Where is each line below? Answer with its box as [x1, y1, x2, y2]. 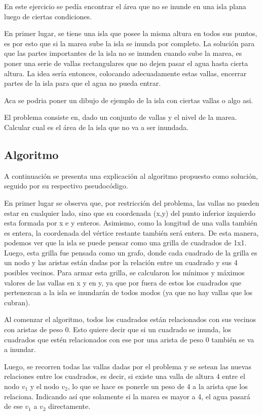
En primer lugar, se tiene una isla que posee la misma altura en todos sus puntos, [4, 28, 257, 39]
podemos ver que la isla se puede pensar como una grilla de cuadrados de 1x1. [4, 237, 247, 248]
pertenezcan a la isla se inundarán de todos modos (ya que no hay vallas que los [4, 287, 253, 298]
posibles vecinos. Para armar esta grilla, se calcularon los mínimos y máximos [4, 267, 245, 278]
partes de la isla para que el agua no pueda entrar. [4, 78, 161, 88]
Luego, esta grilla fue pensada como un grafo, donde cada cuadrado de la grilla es [4, 247, 257, 258]
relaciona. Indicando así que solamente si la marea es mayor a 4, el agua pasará [4, 391, 250, 401]
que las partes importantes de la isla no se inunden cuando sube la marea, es [4, 48, 242, 58]
